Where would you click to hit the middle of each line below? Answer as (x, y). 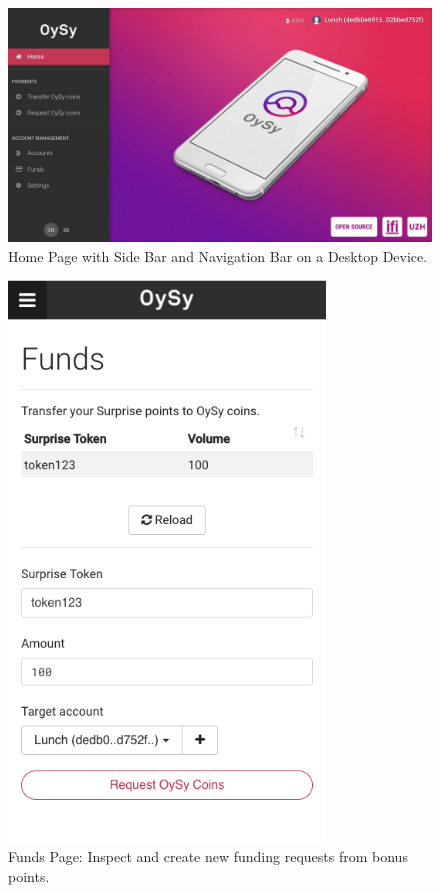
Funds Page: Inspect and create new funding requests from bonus (208, 856)
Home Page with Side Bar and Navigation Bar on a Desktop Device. (218, 255)
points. (29, 876)
